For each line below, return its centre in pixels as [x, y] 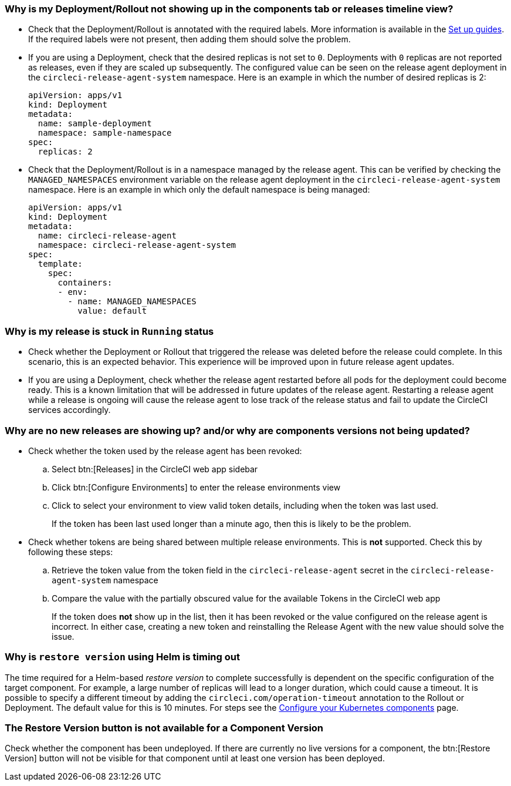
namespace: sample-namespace [105, 133]
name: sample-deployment [95, 124]
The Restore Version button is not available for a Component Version [164, 728]
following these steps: [71, 552]
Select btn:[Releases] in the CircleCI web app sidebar [155, 469]
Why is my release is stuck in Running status [109, 331]
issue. [63, 636]
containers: [85, 283]
